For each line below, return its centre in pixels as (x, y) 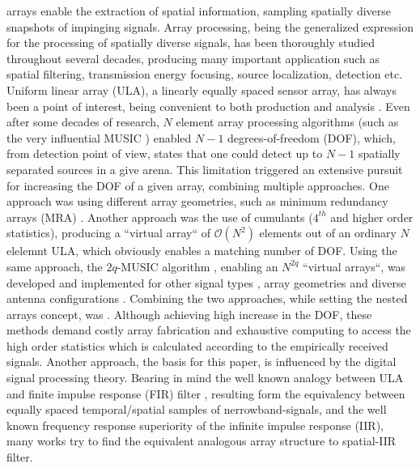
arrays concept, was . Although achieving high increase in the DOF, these (189, 314)
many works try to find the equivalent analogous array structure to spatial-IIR (202, 441)
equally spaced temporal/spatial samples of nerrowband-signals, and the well (197, 409)
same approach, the (55, 266)
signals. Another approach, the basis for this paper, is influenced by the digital (202, 362)
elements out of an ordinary (328, 233)
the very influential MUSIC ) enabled (99, 137)
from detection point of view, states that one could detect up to (165, 153)
